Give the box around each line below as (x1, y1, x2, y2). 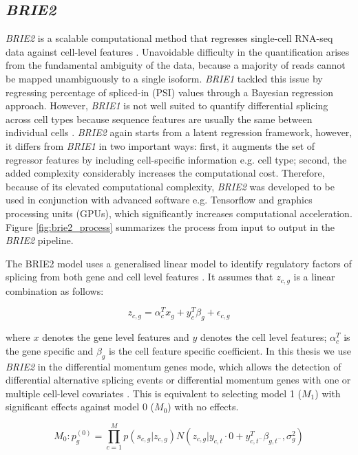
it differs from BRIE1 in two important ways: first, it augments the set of (6, 138, 315, 153)
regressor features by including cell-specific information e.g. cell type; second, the (6, 152, 347, 166)
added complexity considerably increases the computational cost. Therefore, (6, 166, 325, 180)
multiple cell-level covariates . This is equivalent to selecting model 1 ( (6, 386, 302, 400)
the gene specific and (6, 343, 94, 357)
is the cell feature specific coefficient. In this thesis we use (108, 343, 351, 357)
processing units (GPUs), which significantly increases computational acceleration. (6, 206, 352, 220)
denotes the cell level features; (200, 330, 327, 344)
